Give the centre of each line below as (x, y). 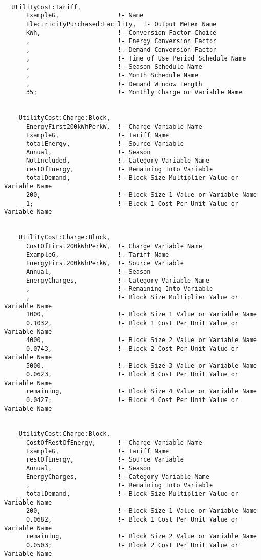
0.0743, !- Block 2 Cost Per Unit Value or (132, 348)
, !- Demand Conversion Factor (121, 49)
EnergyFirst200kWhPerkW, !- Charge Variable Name (114, 126)
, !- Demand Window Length (114, 84)
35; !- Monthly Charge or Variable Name (134, 93)
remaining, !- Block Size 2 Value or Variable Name (141, 537)
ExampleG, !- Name (85, 16)
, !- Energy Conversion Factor (121, 41)
